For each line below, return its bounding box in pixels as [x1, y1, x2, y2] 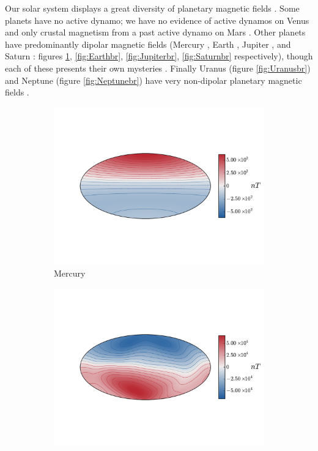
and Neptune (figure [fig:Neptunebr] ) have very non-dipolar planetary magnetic [5, 73, 302, 86]
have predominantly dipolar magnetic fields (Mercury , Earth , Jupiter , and [5, 37, 291, 50]
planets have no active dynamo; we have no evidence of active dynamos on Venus [5, 13, 309, 26]
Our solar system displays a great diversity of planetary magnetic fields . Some [5, 2, 300, 14]
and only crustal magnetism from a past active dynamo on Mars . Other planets [5, 26, 306, 39]
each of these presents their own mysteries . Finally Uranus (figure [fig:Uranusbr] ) [5, 61, 311, 74]
